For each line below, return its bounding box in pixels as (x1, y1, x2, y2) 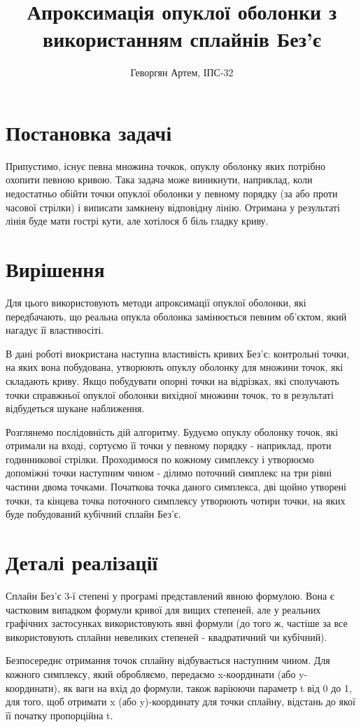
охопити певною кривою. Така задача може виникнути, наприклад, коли (6, 172, 313, 187)
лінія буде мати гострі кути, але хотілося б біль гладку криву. (6, 213, 269, 228)
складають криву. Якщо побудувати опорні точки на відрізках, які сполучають (6, 373, 339, 388)
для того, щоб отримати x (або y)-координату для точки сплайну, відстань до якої (6, 694, 355, 709)
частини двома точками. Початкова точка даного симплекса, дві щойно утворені (6, 479, 346, 494)
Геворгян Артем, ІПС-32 (130, 65, 234, 80)
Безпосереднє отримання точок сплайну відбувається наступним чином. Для (6, 653, 330, 668)
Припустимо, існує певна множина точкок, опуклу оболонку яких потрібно (6, 158, 325, 173)
